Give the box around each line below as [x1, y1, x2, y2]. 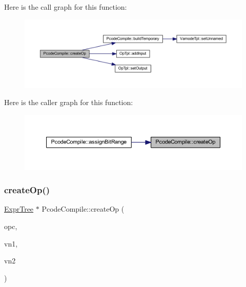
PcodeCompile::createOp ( [42, 203, 125, 214]
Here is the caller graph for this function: [4, 97, 133, 108]
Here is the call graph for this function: [4, 2, 127, 12]
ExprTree [4, 203, 34, 214]
